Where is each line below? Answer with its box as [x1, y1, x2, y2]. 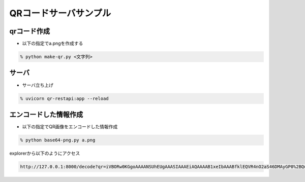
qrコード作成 [9, 27, 50, 35]
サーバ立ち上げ [22, 82, 53, 88]
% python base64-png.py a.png [20, 137, 96, 143]
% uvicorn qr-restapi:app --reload [20, 95, 109, 101]
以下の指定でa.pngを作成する [22, 41, 83, 47]
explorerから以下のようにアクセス [9, 150, 80, 156]
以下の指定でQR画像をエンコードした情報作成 [22, 124, 118, 130]
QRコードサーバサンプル [9, 8, 111, 19]
